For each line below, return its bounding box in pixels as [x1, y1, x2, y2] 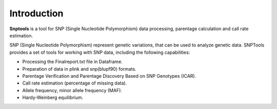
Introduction [9, 8, 64, 19]
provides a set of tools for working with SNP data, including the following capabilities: [9, 49, 190, 55]
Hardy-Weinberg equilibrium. [22, 95, 84, 101]
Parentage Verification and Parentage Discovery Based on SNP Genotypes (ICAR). [22, 73, 196, 79]
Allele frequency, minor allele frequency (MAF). [22, 87, 123, 93]
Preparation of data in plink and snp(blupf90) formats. [22, 66, 136, 72]
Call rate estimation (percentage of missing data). [22, 80, 127, 86]
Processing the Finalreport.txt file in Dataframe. [22, 59, 123, 65]
